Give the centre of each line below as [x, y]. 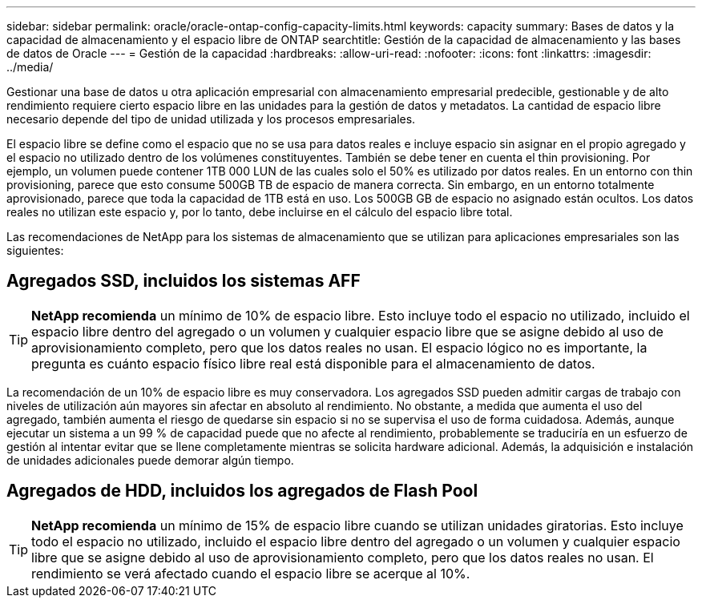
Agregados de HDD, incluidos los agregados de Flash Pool [242, 491]
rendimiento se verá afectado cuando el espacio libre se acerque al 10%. [251, 573]
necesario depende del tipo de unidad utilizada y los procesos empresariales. [211, 119]
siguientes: [35, 250]
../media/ [30, 67]
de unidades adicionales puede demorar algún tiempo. [150, 460]
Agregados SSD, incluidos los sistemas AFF [184, 281]
